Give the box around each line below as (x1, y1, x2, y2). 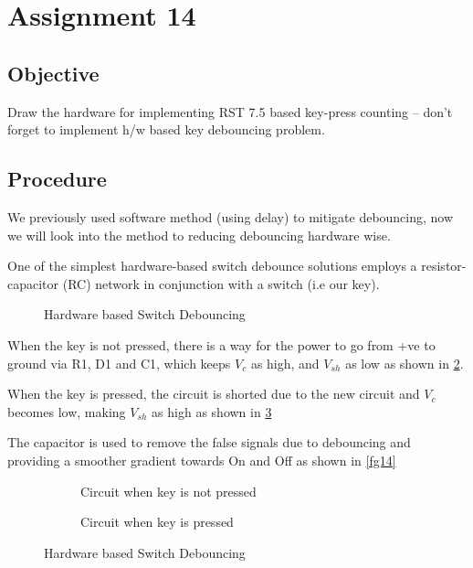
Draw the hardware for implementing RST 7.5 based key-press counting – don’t (7, 102, 453, 121)
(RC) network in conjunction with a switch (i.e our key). (62, 273, 380, 293)
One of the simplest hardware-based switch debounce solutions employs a (7, 256, 417, 275)
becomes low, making (7, 402, 126, 421)
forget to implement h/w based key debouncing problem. (7, 120, 325, 139)
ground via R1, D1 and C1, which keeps (7, 353, 231, 372)
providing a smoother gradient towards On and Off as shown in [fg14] (7, 450, 396, 469)
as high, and (250, 353, 320, 372)
